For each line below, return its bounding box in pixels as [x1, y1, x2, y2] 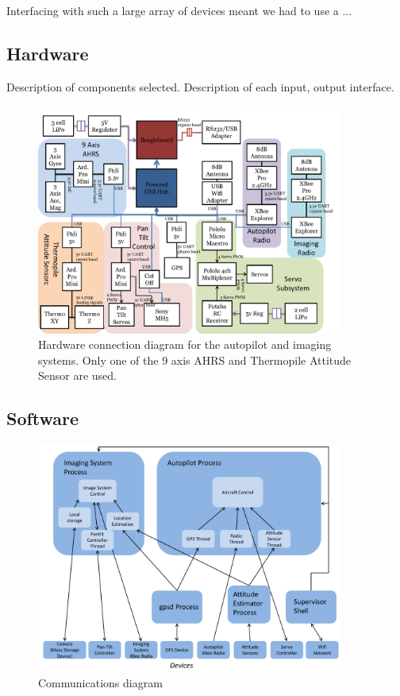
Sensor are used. [38, 367, 117, 384]
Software [6, 406, 79, 431]
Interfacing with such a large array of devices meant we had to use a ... [6, 2, 352, 18]
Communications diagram [38, 674, 163, 690]
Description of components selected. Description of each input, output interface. [6, 78, 394, 95]
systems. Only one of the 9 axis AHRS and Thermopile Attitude [38, 351, 352, 368]
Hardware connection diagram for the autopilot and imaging [38, 336, 332, 353]
